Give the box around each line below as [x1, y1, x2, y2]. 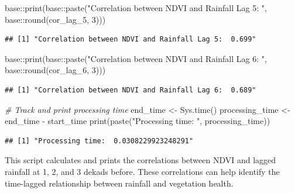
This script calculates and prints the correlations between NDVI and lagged [5, 154, 276, 166]
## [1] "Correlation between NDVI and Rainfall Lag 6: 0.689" [5, 85, 256, 94]
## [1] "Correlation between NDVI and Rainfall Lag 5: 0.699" [5, 35, 256, 44]
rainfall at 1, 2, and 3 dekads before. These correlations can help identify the [5, 165, 280, 177]
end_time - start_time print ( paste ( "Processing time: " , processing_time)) [5, 115, 270, 127]
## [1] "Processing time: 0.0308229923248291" [5, 136, 194, 145]
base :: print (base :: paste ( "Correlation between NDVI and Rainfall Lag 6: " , [5, 52, 267, 64]
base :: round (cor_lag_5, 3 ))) [5, 13, 106, 25]
